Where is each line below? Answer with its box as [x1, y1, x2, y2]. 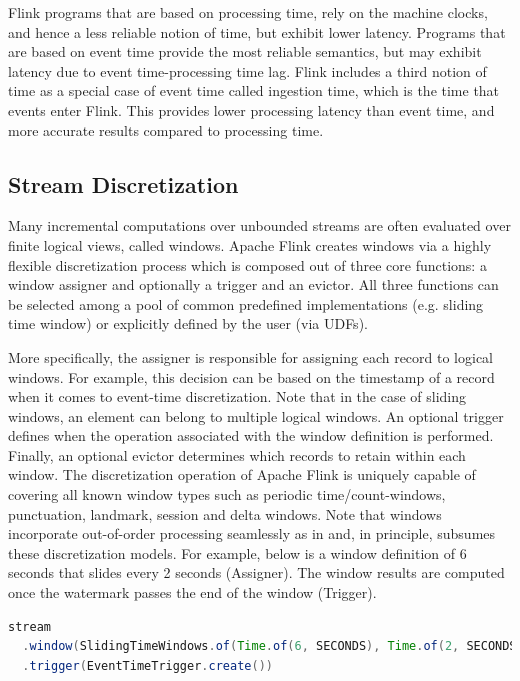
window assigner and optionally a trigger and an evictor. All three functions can [8, 274, 499, 295]
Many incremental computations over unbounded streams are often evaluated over [8, 215, 511, 236]
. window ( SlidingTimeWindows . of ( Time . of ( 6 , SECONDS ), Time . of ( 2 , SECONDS [22, 639, 517, 654]
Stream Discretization [8, 168, 239, 199]
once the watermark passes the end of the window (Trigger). [8, 582, 377, 603]
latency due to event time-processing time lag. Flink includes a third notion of [8, 60, 487, 81]
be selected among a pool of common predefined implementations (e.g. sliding [8, 293, 484, 314]
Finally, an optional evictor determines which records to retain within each [8, 444, 466, 465]
